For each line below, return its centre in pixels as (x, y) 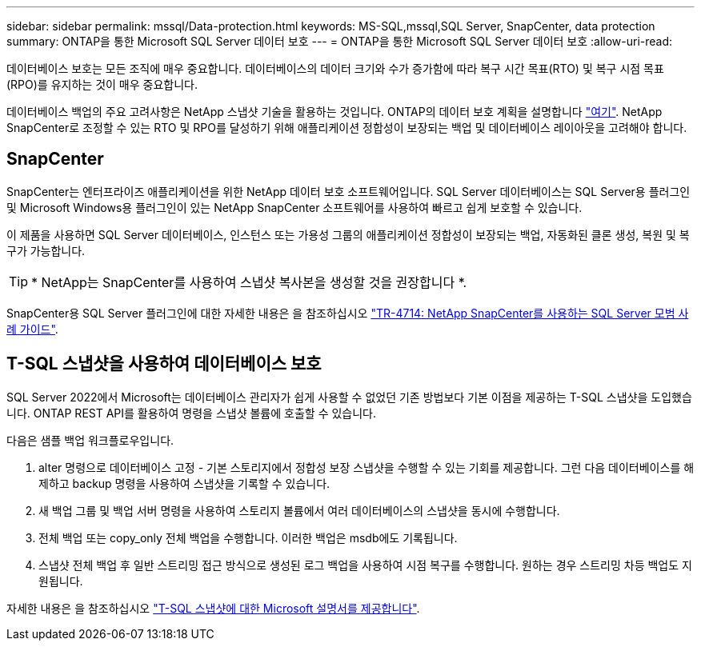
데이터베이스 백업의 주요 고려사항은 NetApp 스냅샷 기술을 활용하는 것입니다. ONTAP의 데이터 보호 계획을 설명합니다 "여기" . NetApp (334, 112)
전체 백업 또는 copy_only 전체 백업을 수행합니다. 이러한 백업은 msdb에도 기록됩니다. (248, 537)
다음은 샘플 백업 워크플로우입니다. (90, 440)
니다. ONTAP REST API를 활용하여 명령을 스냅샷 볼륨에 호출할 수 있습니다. (191, 413)
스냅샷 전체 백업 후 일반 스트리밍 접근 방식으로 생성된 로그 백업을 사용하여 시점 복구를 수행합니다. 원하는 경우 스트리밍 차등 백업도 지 (365, 565)
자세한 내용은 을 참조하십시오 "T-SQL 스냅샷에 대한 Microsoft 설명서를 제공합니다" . (213, 608)
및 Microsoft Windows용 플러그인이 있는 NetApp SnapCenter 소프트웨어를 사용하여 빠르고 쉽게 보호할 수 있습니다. (294, 207)
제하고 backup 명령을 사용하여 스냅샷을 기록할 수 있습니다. (184, 483)
